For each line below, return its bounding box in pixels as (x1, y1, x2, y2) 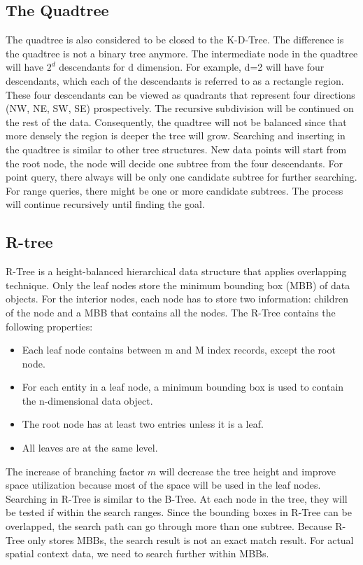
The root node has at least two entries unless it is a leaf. (22, 417, 264, 431)
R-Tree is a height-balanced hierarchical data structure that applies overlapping (6, 264, 347, 279)
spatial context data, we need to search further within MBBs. (6, 546, 269, 561)
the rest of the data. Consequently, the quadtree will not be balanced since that (6, 114, 347, 129)
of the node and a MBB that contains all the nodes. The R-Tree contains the (6, 305, 336, 319)
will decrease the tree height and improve (159, 463, 336, 478)
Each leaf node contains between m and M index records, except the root (22, 342, 336, 357)
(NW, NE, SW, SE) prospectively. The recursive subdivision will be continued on (6, 101, 354, 116)
